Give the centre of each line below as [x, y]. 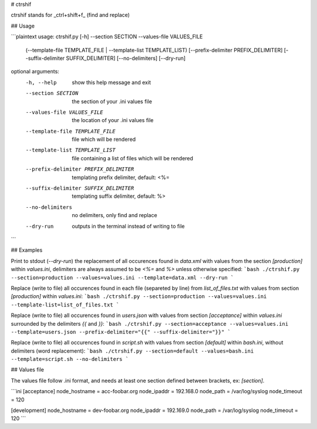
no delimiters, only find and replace [115, 215]
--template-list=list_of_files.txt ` [65, 305]
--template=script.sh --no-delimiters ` [70, 359]
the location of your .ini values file [113, 120]
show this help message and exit [111, 82]
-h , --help [41, 82]
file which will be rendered [104, 139]
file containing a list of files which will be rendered [133, 158]
